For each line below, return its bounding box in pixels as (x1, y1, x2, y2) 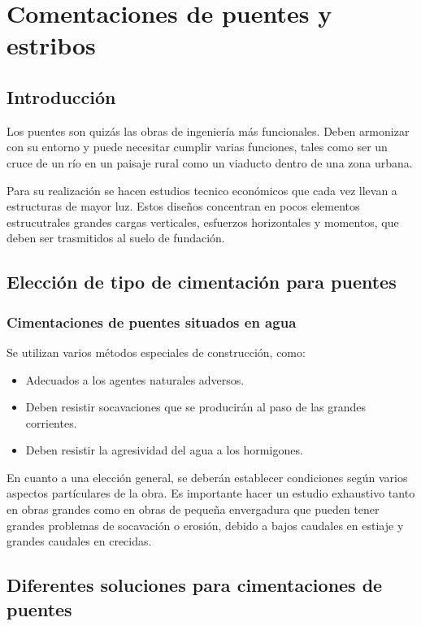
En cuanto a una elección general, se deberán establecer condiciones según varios (7, 468, 408, 485)
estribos (7, 28, 96, 62)
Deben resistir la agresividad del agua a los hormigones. (25, 441, 303, 459)
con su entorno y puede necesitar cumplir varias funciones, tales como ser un (7, 138, 388, 155)
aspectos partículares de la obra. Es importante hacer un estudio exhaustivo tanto (7, 485, 415, 502)
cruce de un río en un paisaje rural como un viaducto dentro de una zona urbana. (7, 154, 413, 171)
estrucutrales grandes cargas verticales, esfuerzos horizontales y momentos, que (7, 213, 399, 230)
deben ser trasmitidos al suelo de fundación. (7, 229, 225, 246)
